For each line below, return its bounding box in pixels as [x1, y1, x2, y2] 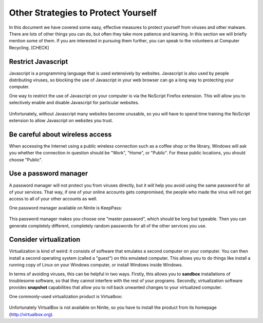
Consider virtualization [9, 235, 80, 244]
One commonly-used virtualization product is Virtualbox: [9, 293, 123, 299]
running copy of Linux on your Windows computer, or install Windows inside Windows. [9, 262, 183, 268]
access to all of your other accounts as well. [9, 196, 97, 202]
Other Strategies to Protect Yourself [9, 7, 157, 18]
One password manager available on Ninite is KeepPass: [9, 205, 122, 210]
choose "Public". [9, 156, 42, 163]
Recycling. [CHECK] [9, 44, 49, 51]
